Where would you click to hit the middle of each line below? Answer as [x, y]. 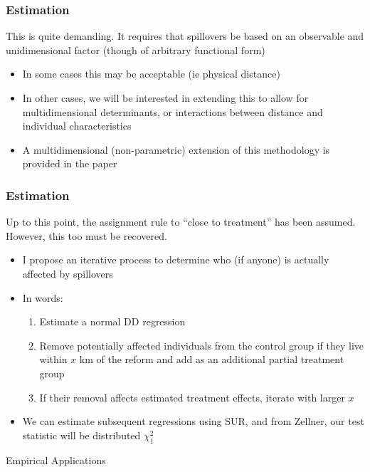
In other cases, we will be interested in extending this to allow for [165, 98]
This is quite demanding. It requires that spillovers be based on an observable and [185, 36]
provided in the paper [70, 163]
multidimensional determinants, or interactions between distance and [173, 111]
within [53, 359]
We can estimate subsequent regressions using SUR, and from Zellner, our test [193, 421]
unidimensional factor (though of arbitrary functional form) [136, 49]
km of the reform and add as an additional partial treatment [212, 359]
